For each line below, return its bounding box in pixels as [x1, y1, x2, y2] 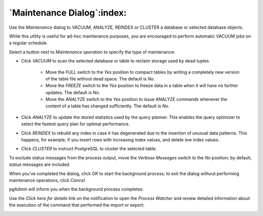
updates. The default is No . [45, 89, 100, 95]
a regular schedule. [9, 40, 48, 46]
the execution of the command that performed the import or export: [9, 202, 145, 208]
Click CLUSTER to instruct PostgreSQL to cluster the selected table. [21, 146, 157, 152]
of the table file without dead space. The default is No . [45, 76, 155, 81]
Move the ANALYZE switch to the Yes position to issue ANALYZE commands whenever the [45, 97, 227, 102]
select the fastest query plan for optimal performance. [21, 121, 130, 127]
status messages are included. [9, 161, 71, 168]
